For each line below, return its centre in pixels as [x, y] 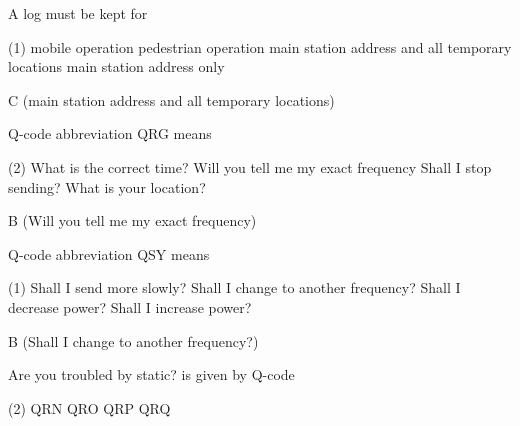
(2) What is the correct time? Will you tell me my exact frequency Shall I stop [250, 166]
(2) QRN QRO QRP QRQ [89, 407]
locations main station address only [116, 66]
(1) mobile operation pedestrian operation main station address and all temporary [260, 46]
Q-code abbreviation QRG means [110, 133]
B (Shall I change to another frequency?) [133, 340]
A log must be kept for [78, 13]
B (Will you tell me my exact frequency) [132, 220]
